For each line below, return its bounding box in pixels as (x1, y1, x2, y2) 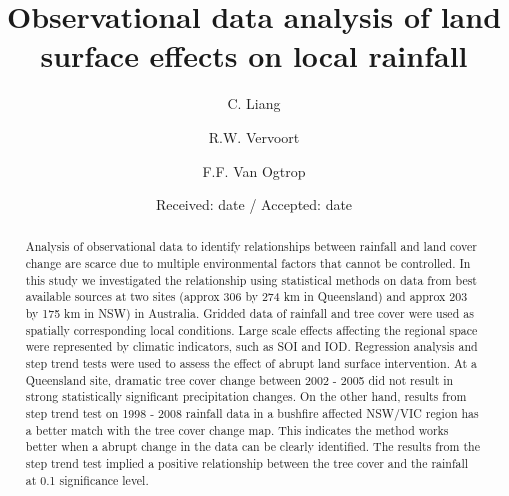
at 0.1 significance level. (25, 471, 149, 488)
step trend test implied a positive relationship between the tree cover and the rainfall (25, 455, 469, 472)
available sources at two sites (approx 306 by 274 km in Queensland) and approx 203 (25, 288, 468, 305)
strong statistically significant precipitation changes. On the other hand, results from (25, 388, 467, 405)
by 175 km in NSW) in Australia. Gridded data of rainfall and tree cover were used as (25, 305, 474, 322)
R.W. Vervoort (208, 126, 300, 147)
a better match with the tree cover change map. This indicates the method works (25, 421, 449, 438)
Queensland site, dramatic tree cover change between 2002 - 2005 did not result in (25, 371, 454, 388)
